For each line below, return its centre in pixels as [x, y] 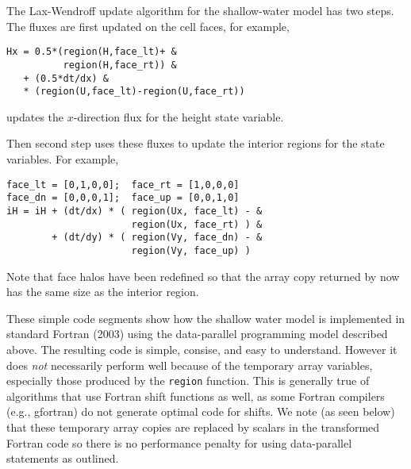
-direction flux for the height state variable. [179, 116]
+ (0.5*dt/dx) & [66, 78]
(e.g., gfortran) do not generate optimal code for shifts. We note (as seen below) [201, 411]
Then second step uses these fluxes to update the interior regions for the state [196, 143]
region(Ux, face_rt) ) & [197, 224]
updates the [35, 116]
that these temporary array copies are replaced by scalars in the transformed [193, 427]
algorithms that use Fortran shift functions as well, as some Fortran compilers [196, 396]
